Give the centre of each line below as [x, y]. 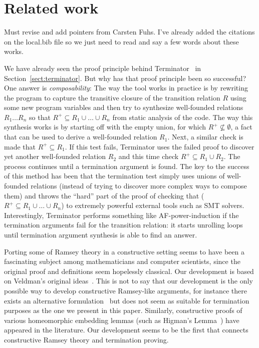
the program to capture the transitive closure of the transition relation [112, 97]
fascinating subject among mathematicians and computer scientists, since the [122, 261]
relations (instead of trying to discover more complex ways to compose [139, 186]
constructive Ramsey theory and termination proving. [86, 339]
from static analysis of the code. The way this [183, 117]
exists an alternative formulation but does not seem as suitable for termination [127, 300]
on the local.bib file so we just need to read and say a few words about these [121, 41]
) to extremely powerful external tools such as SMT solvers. [153, 205]
